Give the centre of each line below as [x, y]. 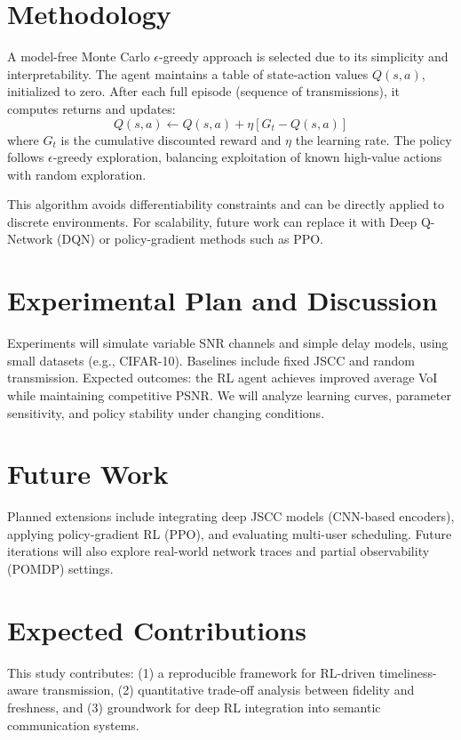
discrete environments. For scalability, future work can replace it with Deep [212, 221]
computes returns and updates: [91, 108]
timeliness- [408, 672]
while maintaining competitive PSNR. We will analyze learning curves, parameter [229, 394]
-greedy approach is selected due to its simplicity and [304, 56]
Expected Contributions [157, 629]
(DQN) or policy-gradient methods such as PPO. [190, 239]
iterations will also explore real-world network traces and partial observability [219, 551]
